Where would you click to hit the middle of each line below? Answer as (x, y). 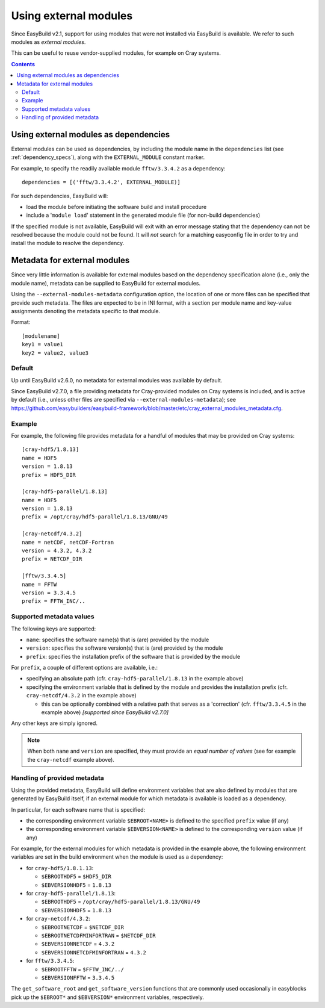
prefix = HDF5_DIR (49, 475)
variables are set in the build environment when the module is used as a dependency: (117, 857)
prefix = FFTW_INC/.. (54, 601)
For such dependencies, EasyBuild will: (60, 196)
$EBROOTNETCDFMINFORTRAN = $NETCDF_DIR (98, 935)
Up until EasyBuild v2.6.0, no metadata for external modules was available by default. (117, 380)
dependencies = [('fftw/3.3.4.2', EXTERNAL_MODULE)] (101, 182)
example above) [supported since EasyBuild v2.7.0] (105, 712)
